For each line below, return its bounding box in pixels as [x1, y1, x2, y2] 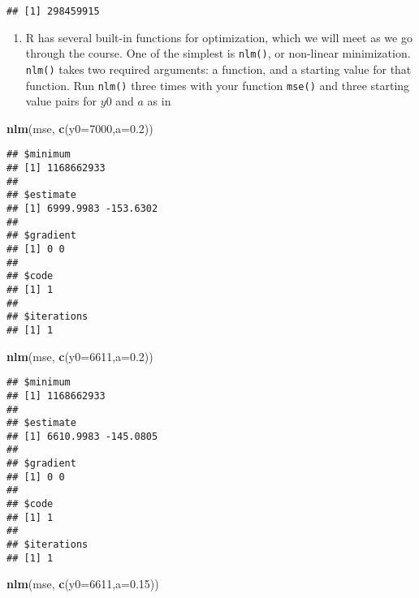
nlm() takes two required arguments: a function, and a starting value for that [25, 60, 412, 77]
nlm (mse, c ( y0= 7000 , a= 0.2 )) [6, 119, 153, 136]
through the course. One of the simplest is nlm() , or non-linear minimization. [25, 45, 411, 62]
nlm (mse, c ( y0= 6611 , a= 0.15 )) [6, 575, 159, 592]
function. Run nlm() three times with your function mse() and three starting [25, 76, 410, 93]
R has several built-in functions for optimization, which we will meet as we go [25, 28, 413, 45]
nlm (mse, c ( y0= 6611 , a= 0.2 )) [6, 347, 153, 364]
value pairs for [25, 92, 97, 110]
